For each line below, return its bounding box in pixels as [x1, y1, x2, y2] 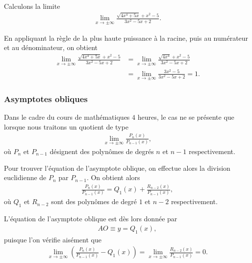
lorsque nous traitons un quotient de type [4, 121, 128, 131]
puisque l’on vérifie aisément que [4, 234, 101, 244]
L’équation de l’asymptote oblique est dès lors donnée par [4, 213, 177, 224]
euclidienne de [4, 172, 47, 183]
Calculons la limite [4, 1, 60, 11]
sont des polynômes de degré [51, 196, 137, 207]
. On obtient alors [86, 172, 140, 183]
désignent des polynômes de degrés [50, 146, 154, 156]
